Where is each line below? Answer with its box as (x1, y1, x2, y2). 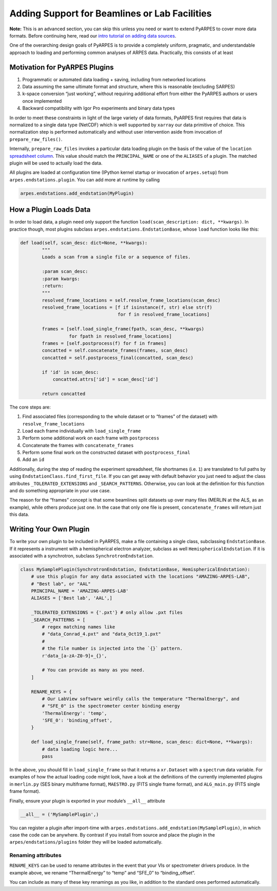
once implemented (22, 98, 62, 104)
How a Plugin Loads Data (9, 206, 91, 214)
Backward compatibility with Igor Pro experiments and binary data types (22, 105, 175, 112)
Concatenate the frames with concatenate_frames (22, 442, 134, 448)
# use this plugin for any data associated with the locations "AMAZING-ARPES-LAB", (31, 573, 251, 580)
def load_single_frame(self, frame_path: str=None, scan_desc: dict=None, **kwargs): (31, 739, 253, 745)
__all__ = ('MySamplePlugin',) (20, 811, 100, 817)
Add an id (22, 456, 45, 462)
